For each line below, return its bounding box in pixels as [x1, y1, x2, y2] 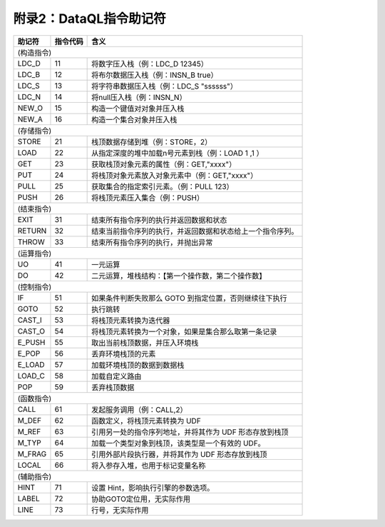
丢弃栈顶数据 [91, 382, 135, 392]
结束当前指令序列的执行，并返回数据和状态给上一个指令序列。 [91, 226, 299, 236]
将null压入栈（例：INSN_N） [91, 92, 187, 102]
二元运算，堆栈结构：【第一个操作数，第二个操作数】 [91, 271, 267, 281]
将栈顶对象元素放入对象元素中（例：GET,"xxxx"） [91, 170, 258, 180]
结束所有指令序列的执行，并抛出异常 [91, 237, 213, 247]
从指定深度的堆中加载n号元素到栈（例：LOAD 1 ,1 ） [91, 148, 264, 158]
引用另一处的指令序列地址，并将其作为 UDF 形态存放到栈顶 [91, 427, 289, 437]
